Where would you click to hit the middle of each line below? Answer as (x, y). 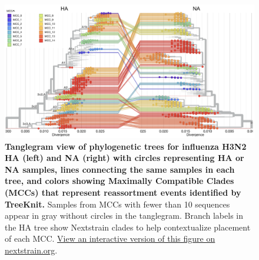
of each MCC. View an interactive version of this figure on (110, 238)
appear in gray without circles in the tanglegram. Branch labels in (124, 215)
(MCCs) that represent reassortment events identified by (123, 192)
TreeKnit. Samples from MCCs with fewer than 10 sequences (117, 204)
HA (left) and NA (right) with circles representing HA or (124, 158)
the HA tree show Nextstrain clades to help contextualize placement (128, 227)
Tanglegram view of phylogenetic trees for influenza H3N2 (126, 146)
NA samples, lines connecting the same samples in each (120, 169)
